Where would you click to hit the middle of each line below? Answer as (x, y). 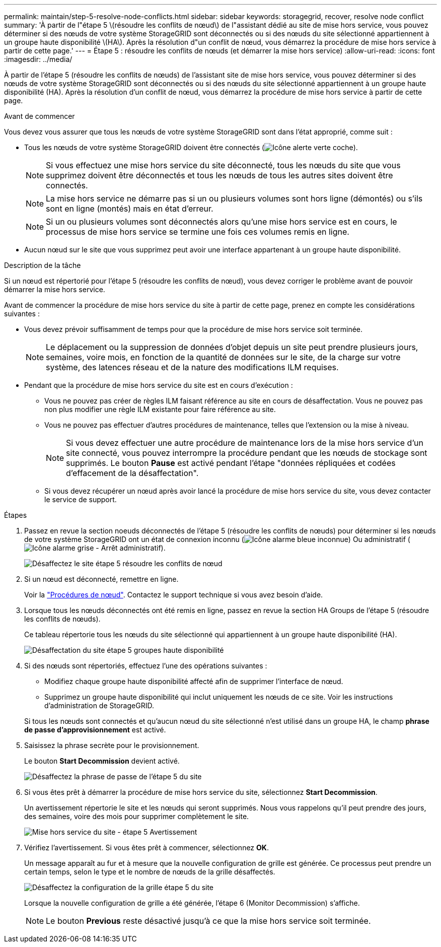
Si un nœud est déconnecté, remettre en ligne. (101, 579)
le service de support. (81, 499)
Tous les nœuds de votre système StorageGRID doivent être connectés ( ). (191, 147)
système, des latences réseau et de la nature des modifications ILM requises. (192, 367)
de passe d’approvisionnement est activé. (95, 730)
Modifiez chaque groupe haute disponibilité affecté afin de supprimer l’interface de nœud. (194, 681)
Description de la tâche (43, 265)
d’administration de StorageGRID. (99, 705)
